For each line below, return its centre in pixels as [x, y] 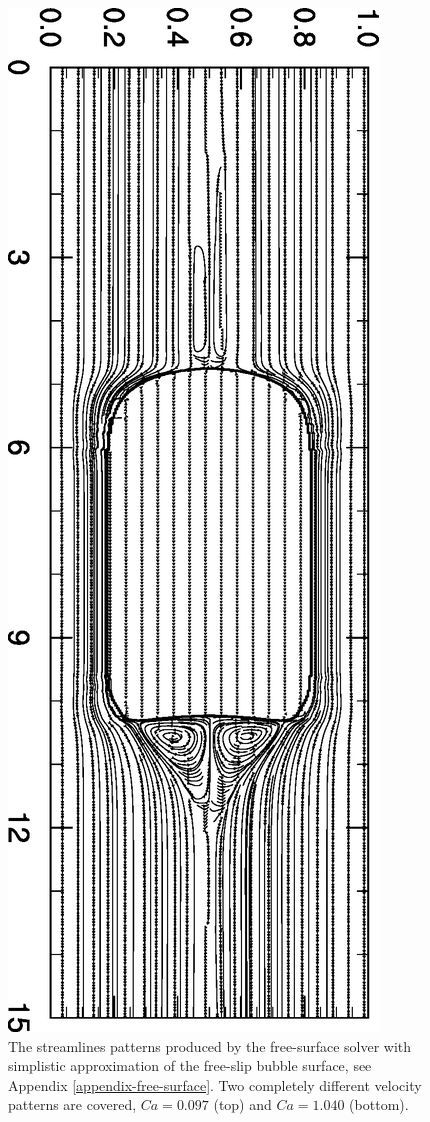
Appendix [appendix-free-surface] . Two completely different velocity [215, 1084]
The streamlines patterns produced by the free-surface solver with [210, 1045]
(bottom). [379, 1104]
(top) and [242, 1104]
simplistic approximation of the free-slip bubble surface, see [190, 1065]
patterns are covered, [72, 1104]
